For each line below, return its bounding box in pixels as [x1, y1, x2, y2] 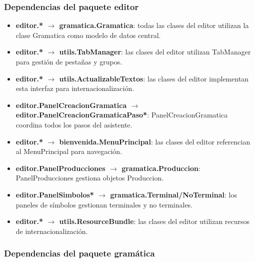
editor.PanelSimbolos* [15, 189, 94, 199]
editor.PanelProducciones [15, 162, 105, 173]
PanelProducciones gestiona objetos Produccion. [15, 172, 164, 183]
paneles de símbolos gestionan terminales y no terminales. [15, 199, 193, 209]
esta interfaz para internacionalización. [15, 83, 134, 93]
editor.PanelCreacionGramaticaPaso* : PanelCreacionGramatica [15, 109, 228, 120]
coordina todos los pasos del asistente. [15, 119, 132, 129]
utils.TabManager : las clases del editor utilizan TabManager [59, 46, 251, 57]
